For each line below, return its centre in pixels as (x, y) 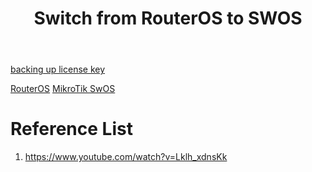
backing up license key (58, 69)
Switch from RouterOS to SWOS (168, 18)
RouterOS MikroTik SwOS (63, 89)
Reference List (71, 129)
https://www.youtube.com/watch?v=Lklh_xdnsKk (126, 157)
